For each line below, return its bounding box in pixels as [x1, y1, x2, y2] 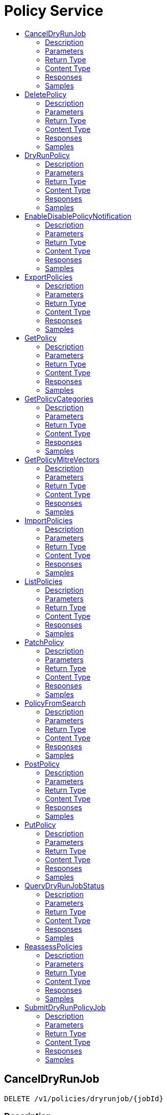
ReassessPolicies [25, 942, 83, 951]
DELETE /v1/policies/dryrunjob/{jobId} [4, 1094, 163, 1103]
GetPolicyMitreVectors [25, 455, 100, 464]
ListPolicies [25, 576, 63, 586]
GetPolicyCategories [25, 394, 93, 403]
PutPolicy [25, 820, 56, 829]
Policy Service [4, 2, 104, 19]
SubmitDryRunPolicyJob [25, 1002, 106, 1012]
